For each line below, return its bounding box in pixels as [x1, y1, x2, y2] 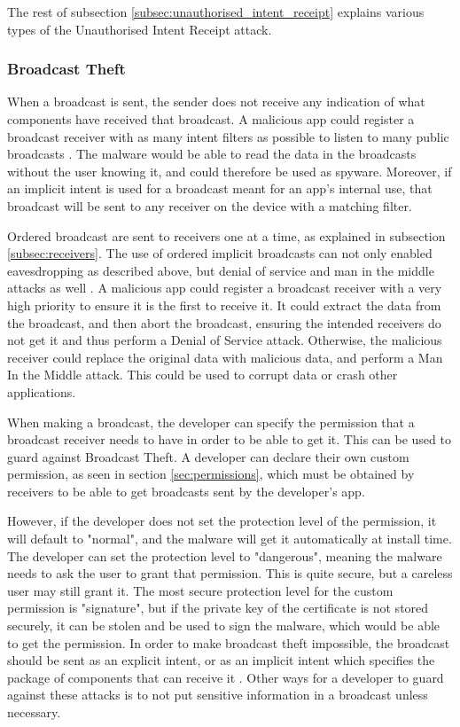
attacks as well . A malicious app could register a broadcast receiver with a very [7, 278, 442, 297]
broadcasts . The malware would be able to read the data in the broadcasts [7, 145, 417, 163]
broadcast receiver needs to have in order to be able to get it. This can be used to [7, 430, 451, 449]
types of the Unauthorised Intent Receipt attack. [7, 20, 272, 38]
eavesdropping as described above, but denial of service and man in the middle [7, 261, 434, 279]
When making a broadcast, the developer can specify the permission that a [7, 412, 415, 431]
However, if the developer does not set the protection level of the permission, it [7, 512, 437, 530]
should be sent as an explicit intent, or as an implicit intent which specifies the [7, 651, 435, 669]
